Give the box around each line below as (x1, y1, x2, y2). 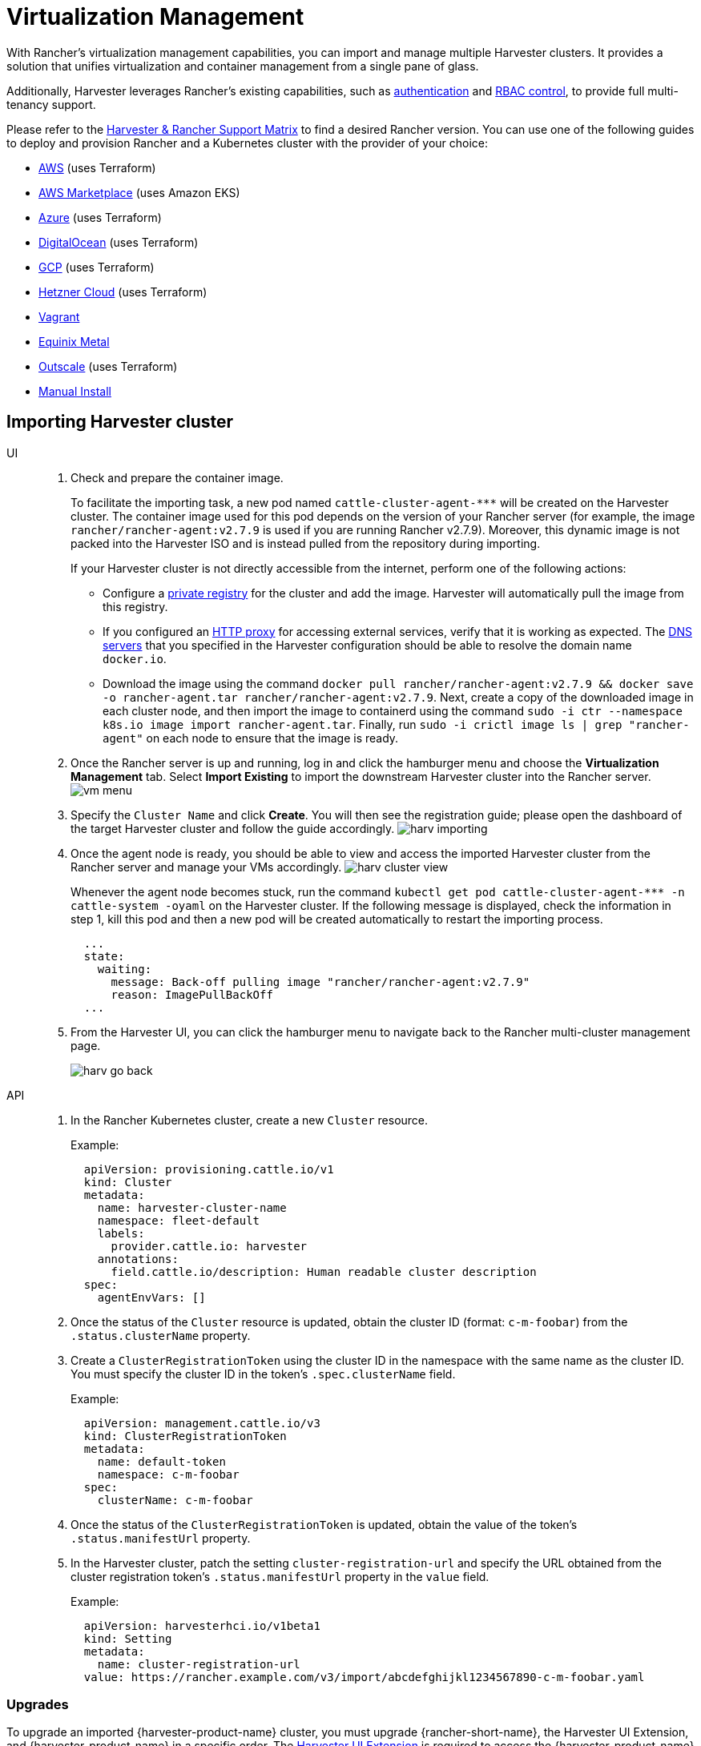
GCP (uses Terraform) (38, 259, 155, 274)
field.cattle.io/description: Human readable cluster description (111, 1265, 537, 1278)
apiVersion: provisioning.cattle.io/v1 (83, 1162, 334, 1176)
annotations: (97, 1252, 179, 1265)
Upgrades (6, 1696, 69, 1712)
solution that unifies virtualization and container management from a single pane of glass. (6, 58, 479, 73)
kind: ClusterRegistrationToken (83, 1429, 287, 1442)
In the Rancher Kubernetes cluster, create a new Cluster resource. (71, 1112, 429, 1127)
